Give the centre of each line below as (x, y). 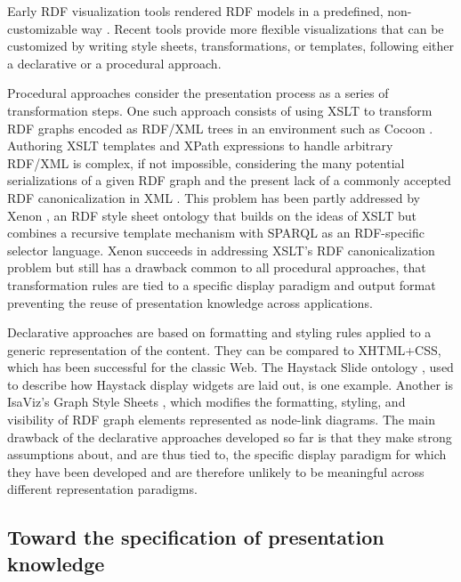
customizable (42, 28)
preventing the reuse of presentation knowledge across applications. (190, 302)
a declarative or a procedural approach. (114, 63)
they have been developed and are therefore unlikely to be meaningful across (216, 471)
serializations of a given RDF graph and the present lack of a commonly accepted (229, 180)
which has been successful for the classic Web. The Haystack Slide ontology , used (230, 367)
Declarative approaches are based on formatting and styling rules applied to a (219, 332)
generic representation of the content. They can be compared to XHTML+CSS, (224, 349)
